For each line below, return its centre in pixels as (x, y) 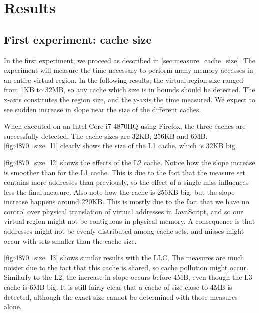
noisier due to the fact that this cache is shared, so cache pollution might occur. (126, 267)
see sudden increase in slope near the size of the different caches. (103, 109)
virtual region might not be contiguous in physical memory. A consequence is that (129, 221)
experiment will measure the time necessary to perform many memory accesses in (129, 70)
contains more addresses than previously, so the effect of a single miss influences (126, 182)
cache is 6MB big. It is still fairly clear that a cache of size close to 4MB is (118, 287)
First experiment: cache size (78, 39)
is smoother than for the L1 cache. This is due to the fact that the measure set (125, 172)
